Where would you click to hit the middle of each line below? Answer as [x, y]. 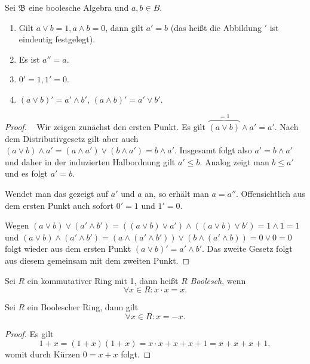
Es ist [29, 59]
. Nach [286, 127]
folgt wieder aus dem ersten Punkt [68, 249]
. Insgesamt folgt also [213, 150]
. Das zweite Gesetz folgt [247, 249]
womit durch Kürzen [43, 354]
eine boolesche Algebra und [79, 7]
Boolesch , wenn [218, 280]
